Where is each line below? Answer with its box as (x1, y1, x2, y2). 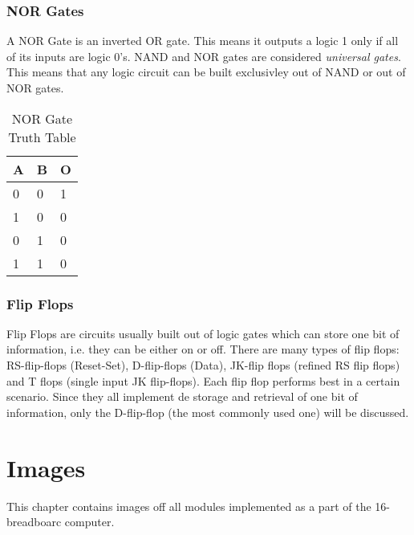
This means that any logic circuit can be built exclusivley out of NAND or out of (6, 63, 406, 80)
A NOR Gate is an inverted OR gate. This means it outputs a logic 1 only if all (6, 32, 399, 49)
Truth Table (8, 127, 76, 146)
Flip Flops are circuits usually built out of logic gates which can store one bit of (6, 325, 400, 341)
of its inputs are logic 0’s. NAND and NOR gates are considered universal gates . (6, 47, 401, 64)
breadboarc (6, 513, 62, 530)
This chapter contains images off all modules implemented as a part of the (6, 497, 371, 514)
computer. (64, 513, 115, 530)
